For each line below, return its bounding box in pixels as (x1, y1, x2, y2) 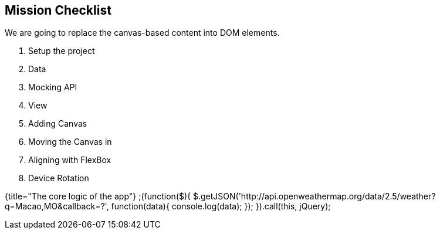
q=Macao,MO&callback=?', (5, 201, 109, 212)
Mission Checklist (5, 3, 111, 18)
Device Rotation (28, 173, 89, 184)
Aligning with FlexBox (28, 155, 111, 165)
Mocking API (28, 82, 77, 93)
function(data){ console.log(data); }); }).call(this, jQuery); (111, 201, 331, 212)
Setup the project (28, 46, 95, 56)
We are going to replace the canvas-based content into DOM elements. (5, 28, 280, 38)
